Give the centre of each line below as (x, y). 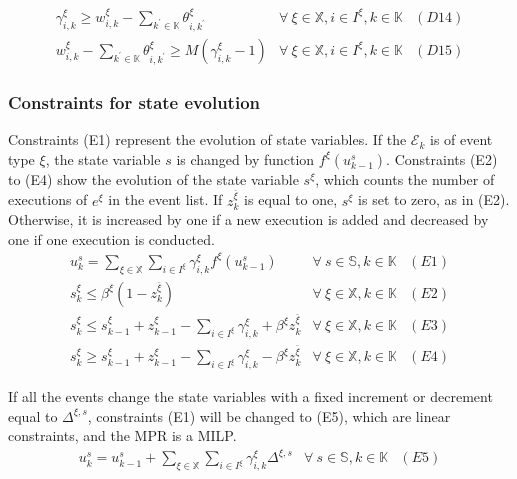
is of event (461, 139)
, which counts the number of (405, 178)
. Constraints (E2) (442, 158)
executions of (48, 199)
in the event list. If (165, 199)
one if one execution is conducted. (111, 238)
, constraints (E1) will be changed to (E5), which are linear (269, 415)
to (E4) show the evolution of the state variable (153, 178)
